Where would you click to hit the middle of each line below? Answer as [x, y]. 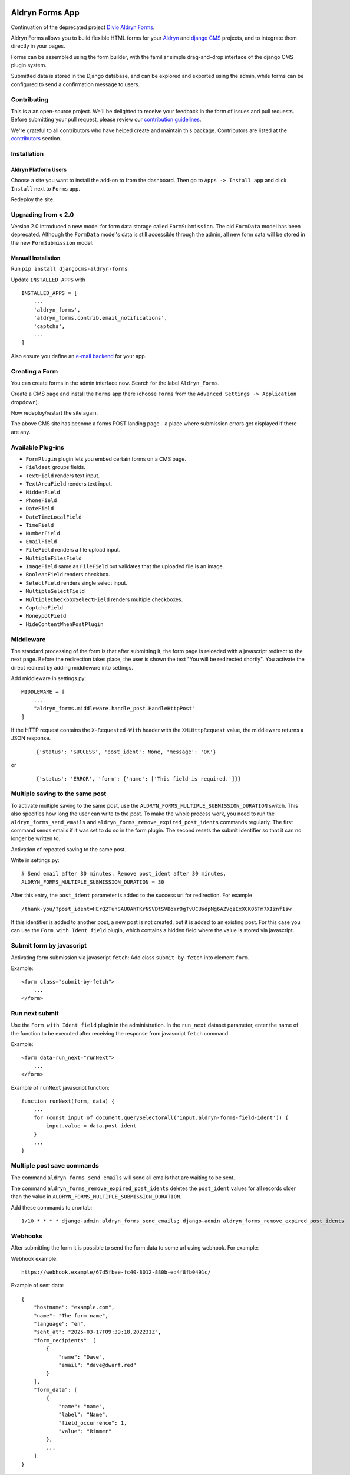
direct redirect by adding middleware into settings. [72, 667]
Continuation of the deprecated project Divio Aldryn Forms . [83, 27]
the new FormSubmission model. [52, 242]
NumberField [43, 533]
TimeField [40, 525]
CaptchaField [44, 608]
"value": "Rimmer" [85, 1431]
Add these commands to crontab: [52, 1207]
